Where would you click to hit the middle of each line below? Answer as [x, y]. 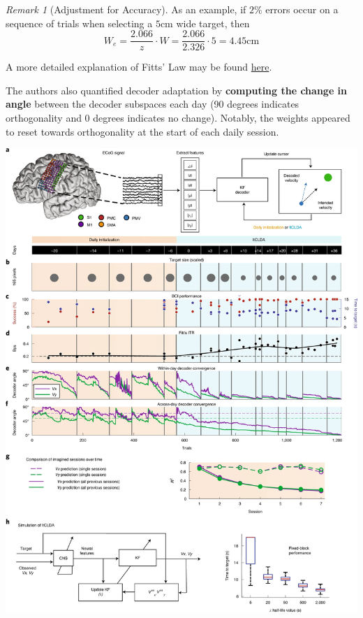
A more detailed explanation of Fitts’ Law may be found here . [139, 67]
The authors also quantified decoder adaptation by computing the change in [177, 90]
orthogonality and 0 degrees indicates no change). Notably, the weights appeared [178, 118]
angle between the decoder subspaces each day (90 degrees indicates [153, 104]
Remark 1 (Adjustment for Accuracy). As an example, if [126, 9]
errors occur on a [302, 9]
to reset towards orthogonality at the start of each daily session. [142, 131]
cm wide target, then [205, 23]
